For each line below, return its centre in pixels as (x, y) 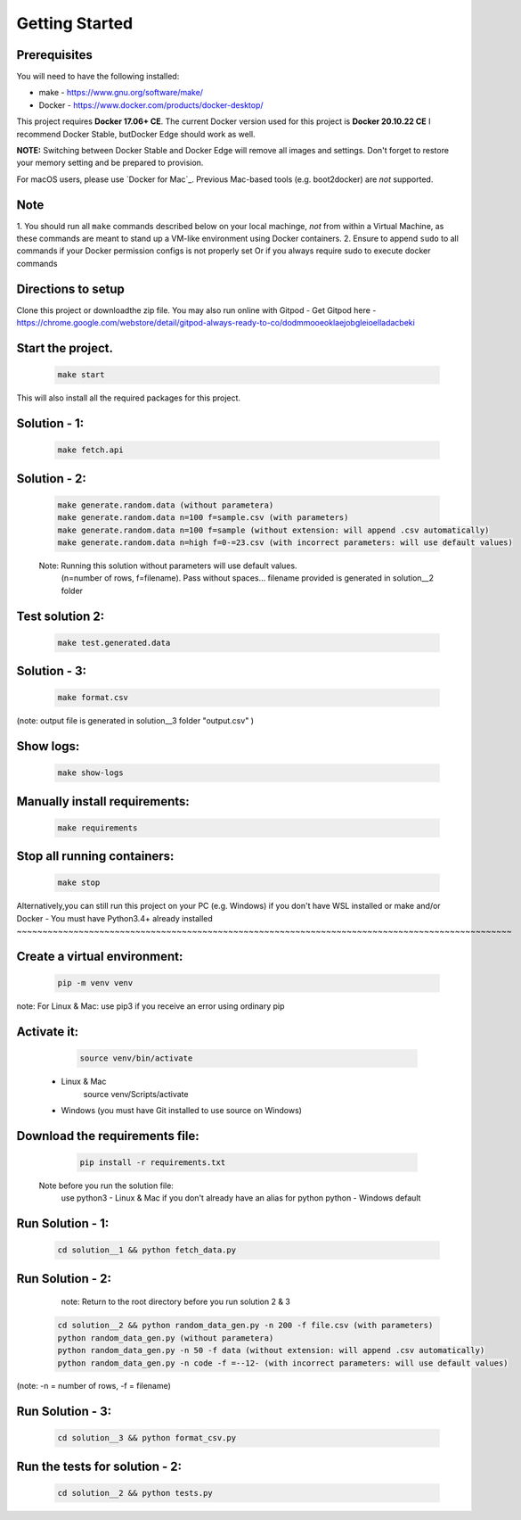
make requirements (98, 828)
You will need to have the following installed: (98, 77)
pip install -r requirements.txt (153, 1162)
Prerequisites (54, 55)
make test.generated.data (114, 643)
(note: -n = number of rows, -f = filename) (94, 1386)
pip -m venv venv (95, 983)
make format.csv (93, 698)
